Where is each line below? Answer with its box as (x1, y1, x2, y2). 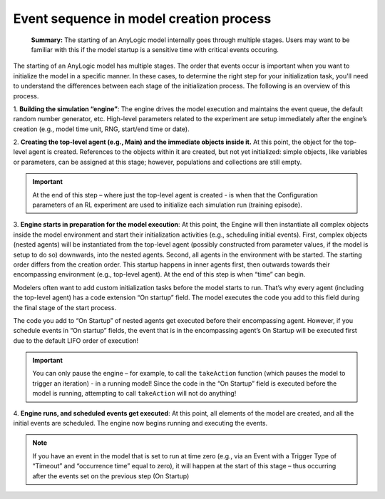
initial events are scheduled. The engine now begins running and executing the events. (13, 419, 268, 428)
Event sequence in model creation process (13, 11, 272, 26)
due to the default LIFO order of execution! (13, 336, 139, 345)
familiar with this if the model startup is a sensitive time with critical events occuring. (31, 45, 279, 53)
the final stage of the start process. (13, 303, 117, 312)
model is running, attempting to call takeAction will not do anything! (32, 389, 237, 398)
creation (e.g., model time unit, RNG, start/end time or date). (13, 125, 190, 133)
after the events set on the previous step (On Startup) (32, 471, 190, 480)
